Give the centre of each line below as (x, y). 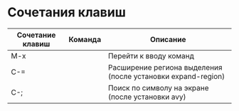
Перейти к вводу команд (151, 55)
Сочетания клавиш (67, 12)
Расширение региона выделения (165, 67)
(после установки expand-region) (166, 76)
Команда (85, 39)
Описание (168, 39)
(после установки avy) (147, 97)
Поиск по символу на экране (158, 88)
